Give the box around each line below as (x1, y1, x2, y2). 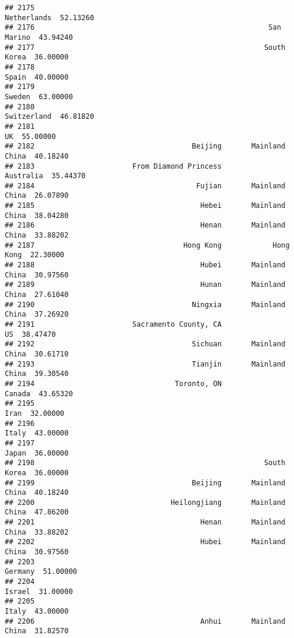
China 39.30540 (5, 369, 69, 378)
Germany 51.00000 (5, 567, 77, 576)
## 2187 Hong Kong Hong (5, 241, 290, 249)
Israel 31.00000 (5, 587, 73, 596)
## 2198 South (5, 459, 286, 468)
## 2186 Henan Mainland (5, 221, 286, 230)
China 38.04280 (5, 211, 69, 220)
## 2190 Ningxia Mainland (5, 300, 286, 309)
